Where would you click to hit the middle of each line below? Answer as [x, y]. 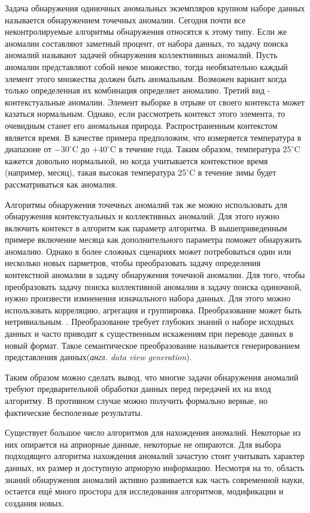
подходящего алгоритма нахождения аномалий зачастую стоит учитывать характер [155, 456]
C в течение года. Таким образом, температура [195, 149]
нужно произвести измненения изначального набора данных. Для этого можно [148, 298]
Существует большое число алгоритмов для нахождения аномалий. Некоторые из [153, 432]
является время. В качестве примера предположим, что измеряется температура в [153, 137]
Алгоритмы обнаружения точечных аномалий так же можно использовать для [146, 204]
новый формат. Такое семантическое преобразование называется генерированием [152, 345]
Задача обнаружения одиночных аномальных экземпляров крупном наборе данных [155, 8]
